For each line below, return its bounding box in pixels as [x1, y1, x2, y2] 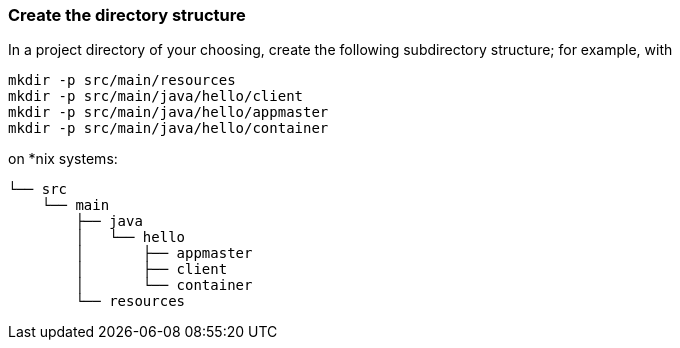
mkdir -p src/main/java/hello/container [8, 120, 329, 137]
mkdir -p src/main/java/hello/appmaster [8, 104, 329, 121]
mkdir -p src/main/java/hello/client [8, 88, 304, 105]
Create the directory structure [8, 5, 246, 25]
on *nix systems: [8, 150, 118, 168]
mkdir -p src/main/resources [8, 72, 236, 89]
